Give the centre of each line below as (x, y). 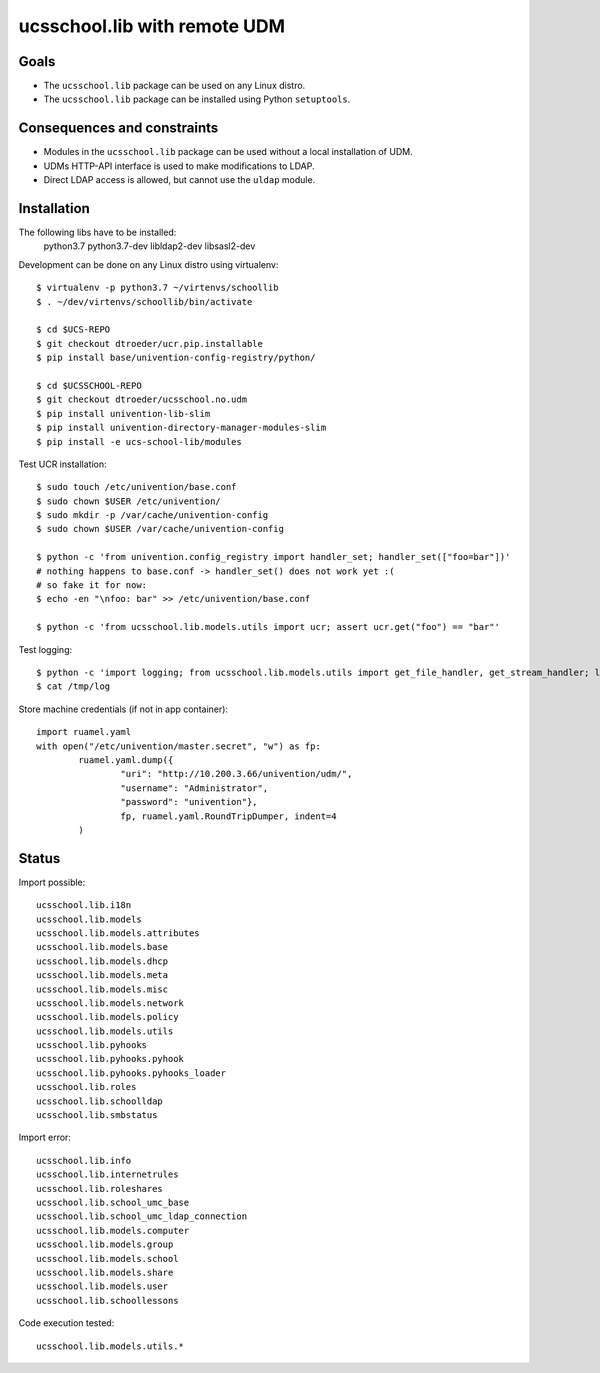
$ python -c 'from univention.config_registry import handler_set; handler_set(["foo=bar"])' (273, 557)
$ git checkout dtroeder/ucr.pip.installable (150, 343)
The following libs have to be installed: (97, 232)
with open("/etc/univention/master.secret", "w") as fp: (179, 746)
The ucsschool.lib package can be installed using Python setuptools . (197, 99)
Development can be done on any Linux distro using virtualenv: (148, 264)
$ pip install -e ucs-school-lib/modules (139, 441)
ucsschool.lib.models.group (105, 1244)
